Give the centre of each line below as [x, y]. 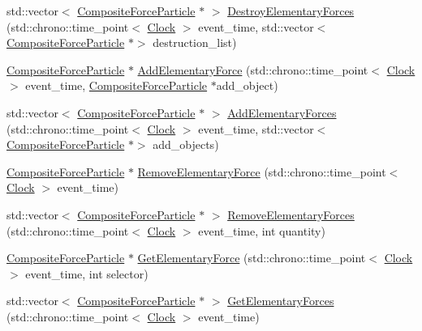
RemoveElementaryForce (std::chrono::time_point [262, 171]
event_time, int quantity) [262, 230]
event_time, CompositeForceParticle [116, 85]
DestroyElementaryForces [291, 11]
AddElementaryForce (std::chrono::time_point [253, 69]
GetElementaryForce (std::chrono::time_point [252, 258]
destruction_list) [195, 42]
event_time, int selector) [87, 273]
